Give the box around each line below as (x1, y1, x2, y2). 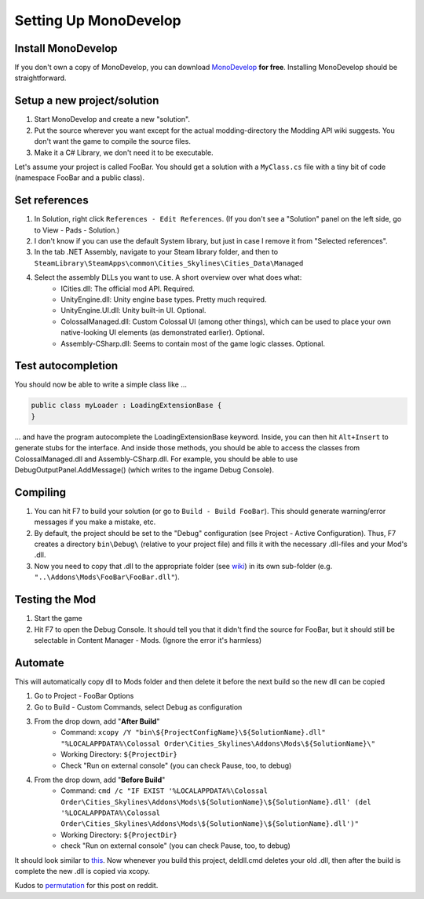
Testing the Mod (14, 593, 97, 607)
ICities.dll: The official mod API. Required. (60, 284, 196, 293)
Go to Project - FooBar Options (34, 692, 134, 701)
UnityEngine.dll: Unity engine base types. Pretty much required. (60, 295, 267, 304)
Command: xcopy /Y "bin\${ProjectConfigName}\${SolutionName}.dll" (60, 728, 326, 737)
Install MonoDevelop (14, 42, 118, 55)
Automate (14, 656, 64, 670)
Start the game (34, 614, 82, 623)
